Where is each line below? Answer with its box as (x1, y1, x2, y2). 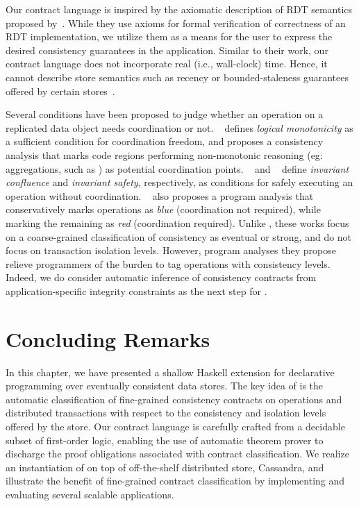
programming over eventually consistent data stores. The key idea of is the (6, 378, 324, 393)
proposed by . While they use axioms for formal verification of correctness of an (6, 15, 346, 30)
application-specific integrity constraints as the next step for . (6, 283, 267, 298)
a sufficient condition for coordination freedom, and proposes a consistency (6, 134, 324, 149)
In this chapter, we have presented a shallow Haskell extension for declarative (6, 364, 335, 379)
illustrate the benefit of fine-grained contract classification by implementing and (6, 473, 345, 488)
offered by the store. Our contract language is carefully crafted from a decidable (6, 419, 345, 433)
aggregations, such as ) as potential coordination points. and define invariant (6, 161, 349, 176)
